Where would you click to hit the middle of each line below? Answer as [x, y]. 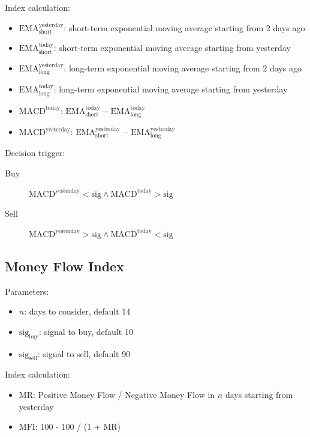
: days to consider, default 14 [77, 311]
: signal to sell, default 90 [84, 353]
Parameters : [27, 291]
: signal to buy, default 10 [86, 331]
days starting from [259, 395]
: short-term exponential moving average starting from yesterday [172, 48]
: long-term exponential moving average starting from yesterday [171, 89]
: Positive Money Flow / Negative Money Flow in [124, 395]
